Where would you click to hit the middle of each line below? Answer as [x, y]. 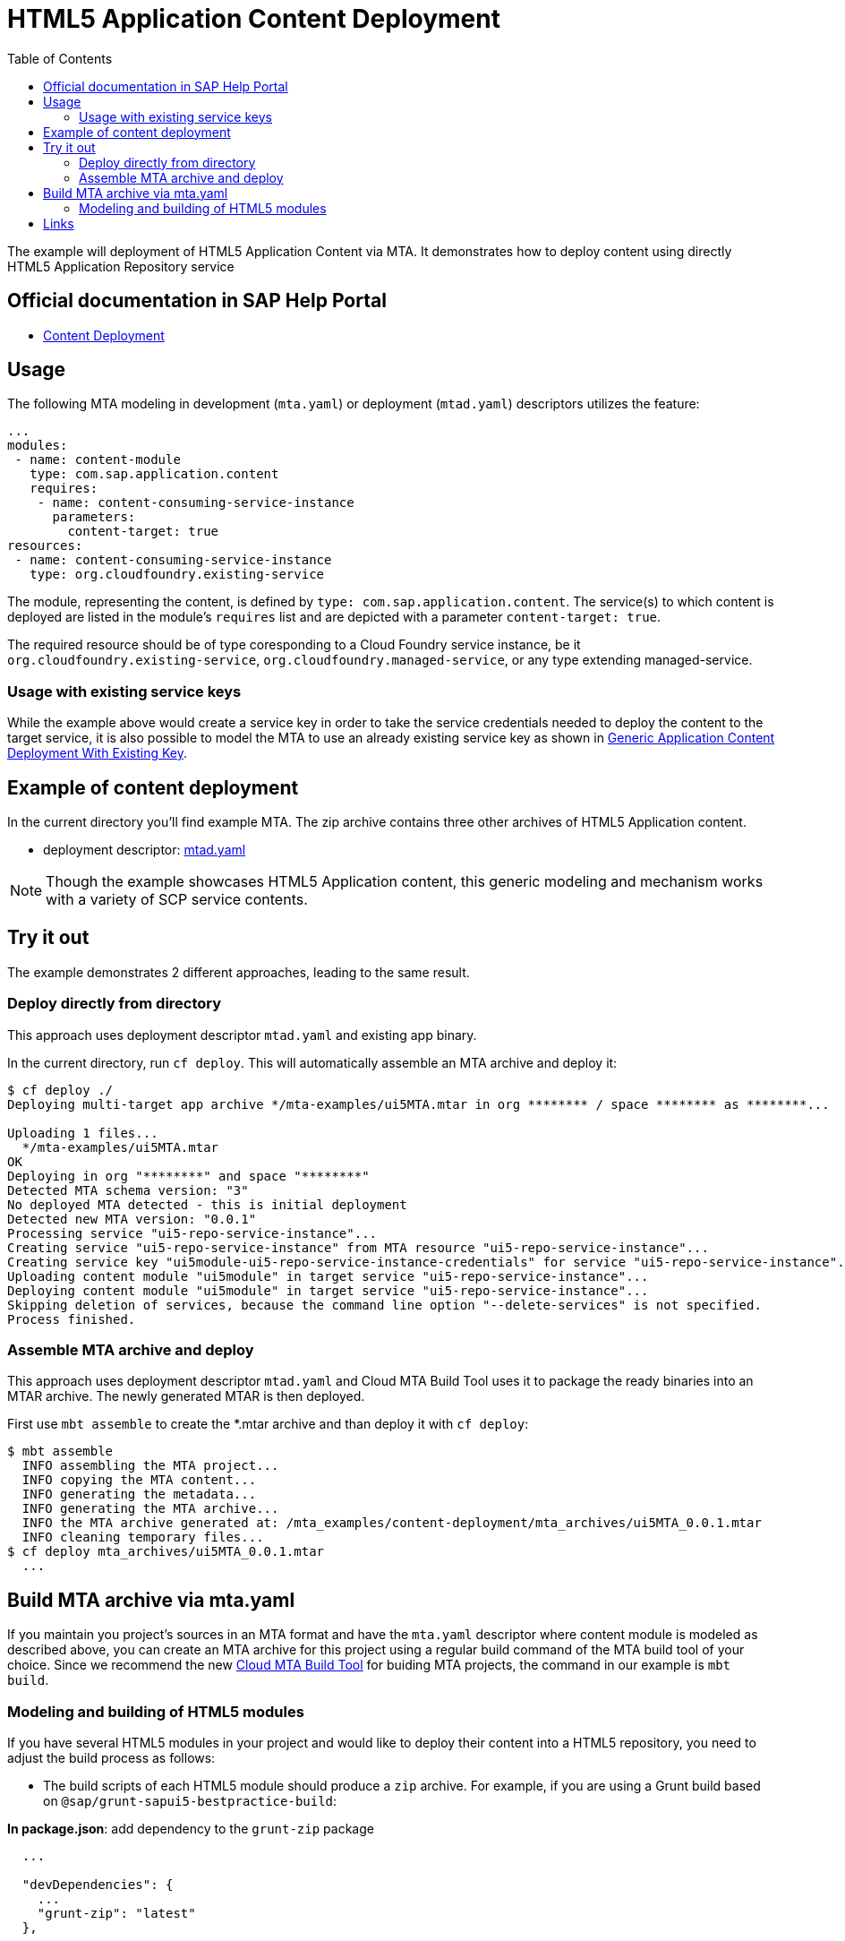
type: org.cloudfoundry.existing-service [177, 575]
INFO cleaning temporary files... [143, 1537]
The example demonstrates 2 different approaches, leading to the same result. [239, 972]
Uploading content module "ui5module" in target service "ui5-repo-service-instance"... [328, 1276]
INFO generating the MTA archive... [150, 1509]
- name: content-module [98, 460]
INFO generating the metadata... [139, 1494]
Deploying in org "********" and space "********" [188, 1176]
